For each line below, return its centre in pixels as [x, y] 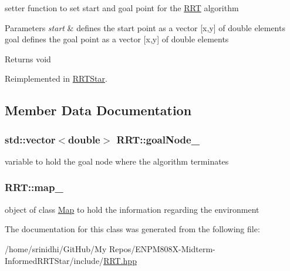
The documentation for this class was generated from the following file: [132, 229]
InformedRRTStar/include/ [54, 260]
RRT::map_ [34, 187]
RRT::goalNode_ [158, 139]
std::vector [30, 139]
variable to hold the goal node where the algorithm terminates [117, 161]
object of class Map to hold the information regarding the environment [132, 209]
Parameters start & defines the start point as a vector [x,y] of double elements [145, 27]
